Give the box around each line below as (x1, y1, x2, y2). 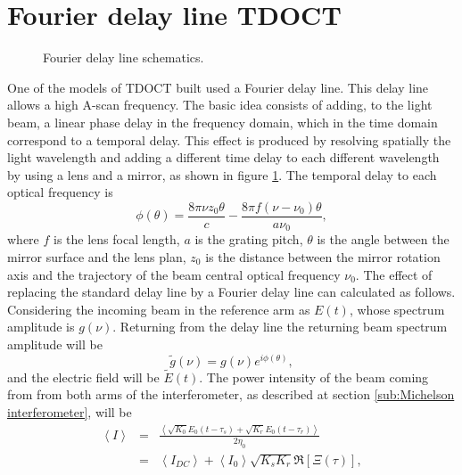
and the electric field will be (7, 367, 160, 386)
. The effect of (355, 265, 433, 283)
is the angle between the (317, 230, 450, 249)
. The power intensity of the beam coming (199, 367, 429, 386)
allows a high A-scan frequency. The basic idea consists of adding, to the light (7, 95, 433, 114)
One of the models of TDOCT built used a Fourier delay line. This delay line (7, 78, 429, 96)
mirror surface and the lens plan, (7, 247, 186, 266)
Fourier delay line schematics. (43, 48, 204, 67)
